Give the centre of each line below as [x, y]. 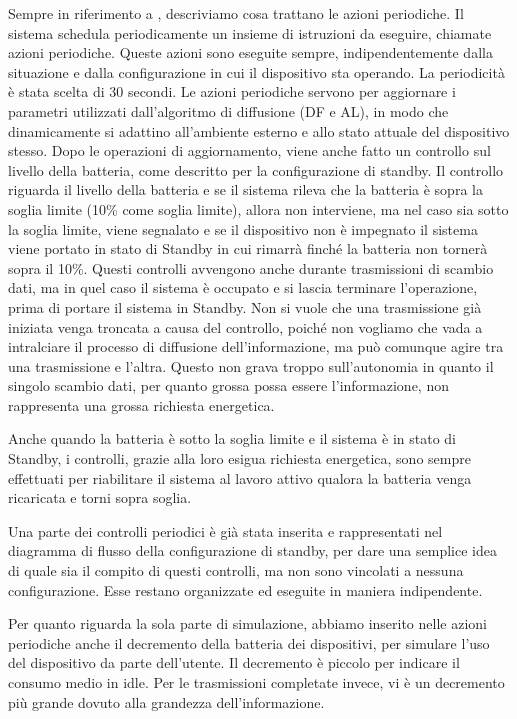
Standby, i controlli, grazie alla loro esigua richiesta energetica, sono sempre [239, 458]
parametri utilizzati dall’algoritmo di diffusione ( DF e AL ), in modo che [228, 110]
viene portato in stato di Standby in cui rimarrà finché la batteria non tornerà [248, 248]
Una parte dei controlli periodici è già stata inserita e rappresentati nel [225, 530]
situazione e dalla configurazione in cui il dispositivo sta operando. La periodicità [256, 71]
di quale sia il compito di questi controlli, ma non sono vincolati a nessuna [236, 570]
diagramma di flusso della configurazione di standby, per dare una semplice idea [252, 550]
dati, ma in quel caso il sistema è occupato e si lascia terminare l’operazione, [243, 287]
